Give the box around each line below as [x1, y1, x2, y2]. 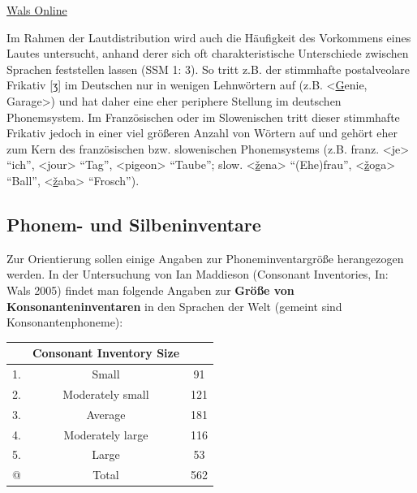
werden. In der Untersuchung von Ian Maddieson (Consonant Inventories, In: [6, 266, 389, 283]
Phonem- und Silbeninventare [6, 211, 261, 236]
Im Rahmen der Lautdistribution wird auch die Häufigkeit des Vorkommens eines [6, 28, 411, 45]
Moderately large [63, 426, 148, 443]
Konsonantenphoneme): [6, 314, 123, 331]
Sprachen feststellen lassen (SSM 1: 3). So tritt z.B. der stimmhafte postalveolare [6, 60, 411, 77]
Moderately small [62, 385, 149, 402]
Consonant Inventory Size [32, 344, 180, 361]
